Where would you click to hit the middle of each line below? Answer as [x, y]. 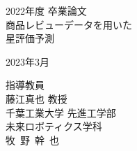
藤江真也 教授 [37, 98]
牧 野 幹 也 [32, 139]
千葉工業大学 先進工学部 [61, 112]
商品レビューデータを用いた [69, 24]
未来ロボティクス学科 [54, 126]
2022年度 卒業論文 [46, 10]
